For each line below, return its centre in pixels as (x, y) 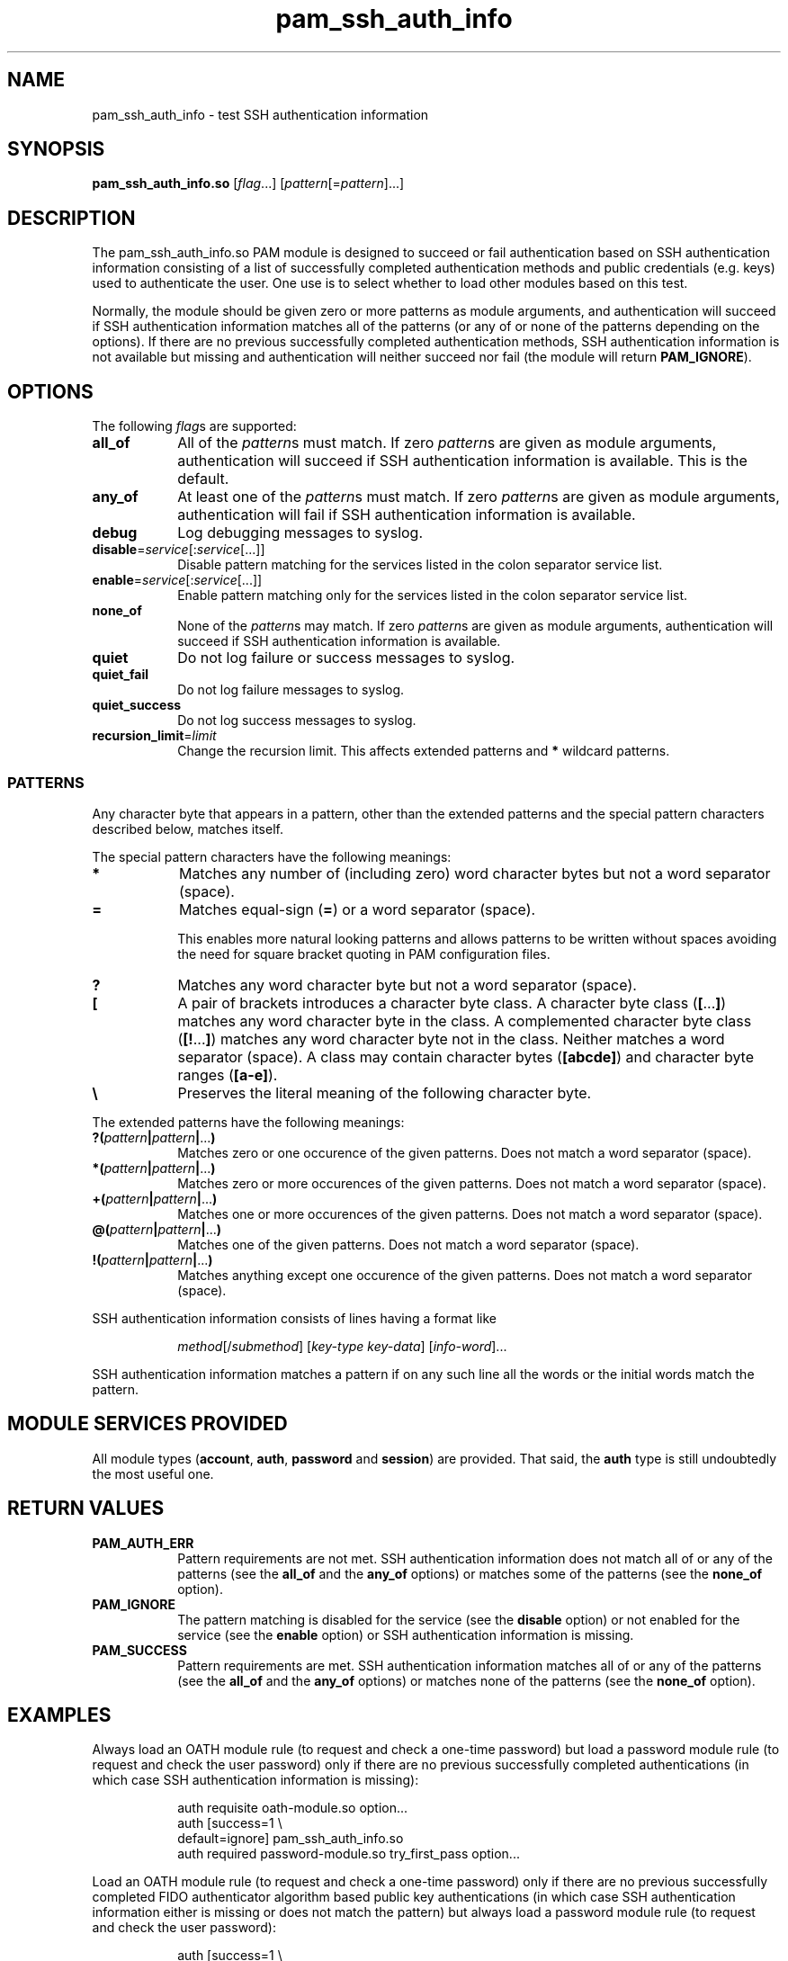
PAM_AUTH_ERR (143, 1543)
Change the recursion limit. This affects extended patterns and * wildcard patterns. (424, 751)
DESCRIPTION (72, 218)
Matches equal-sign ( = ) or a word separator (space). (357, 909)
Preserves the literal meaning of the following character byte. (385, 1092)
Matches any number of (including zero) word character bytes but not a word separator (475, 873)
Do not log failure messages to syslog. (291, 690)
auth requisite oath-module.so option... (293, 1808)
